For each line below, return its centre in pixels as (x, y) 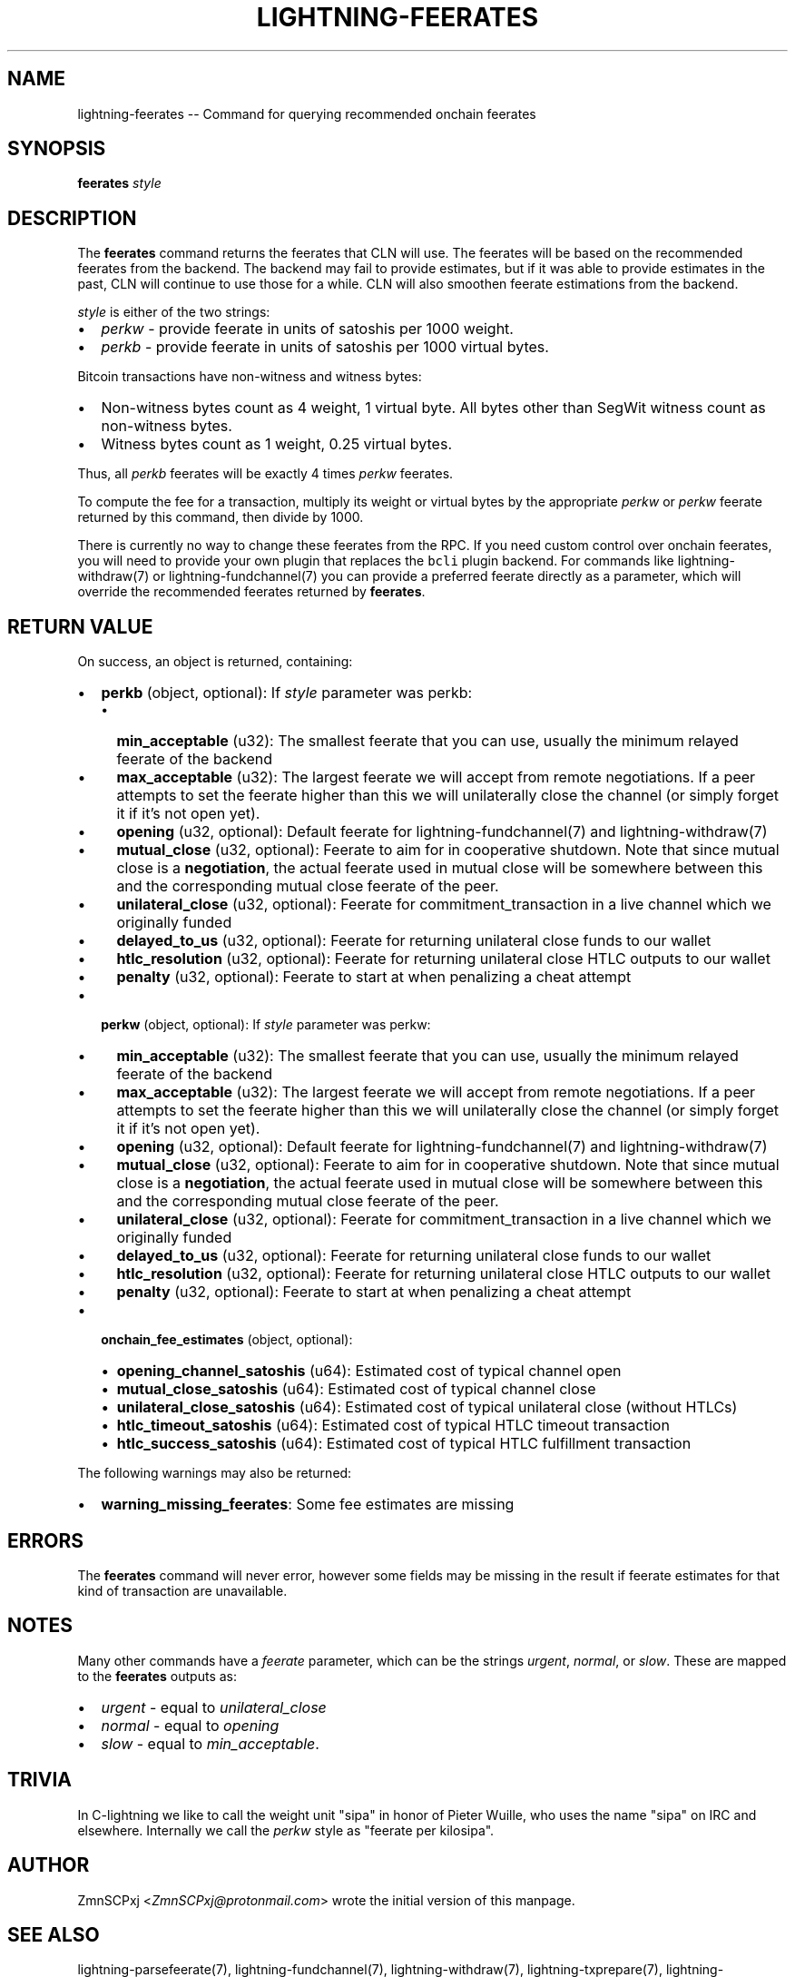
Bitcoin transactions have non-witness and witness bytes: (250, 377)
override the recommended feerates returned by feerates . (251, 592)
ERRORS (46, 1540)
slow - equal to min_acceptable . (210, 1743)
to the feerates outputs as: (157, 1676)
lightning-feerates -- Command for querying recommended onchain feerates (307, 113)
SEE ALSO (54, 1934)
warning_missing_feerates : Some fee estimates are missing (308, 1505)
